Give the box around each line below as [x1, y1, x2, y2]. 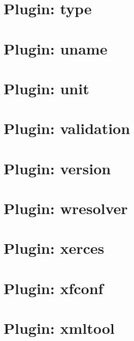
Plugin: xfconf [4, 277, 104, 298]
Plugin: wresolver [4, 198, 128, 219]
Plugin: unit [4, 77, 89, 98]
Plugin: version [4, 158, 111, 178]
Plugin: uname [4, 38, 108, 59]
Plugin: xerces [4, 238, 105, 258]
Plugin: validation [4, 118, 130, 139]
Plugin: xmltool [4, 318, 115, 338]
